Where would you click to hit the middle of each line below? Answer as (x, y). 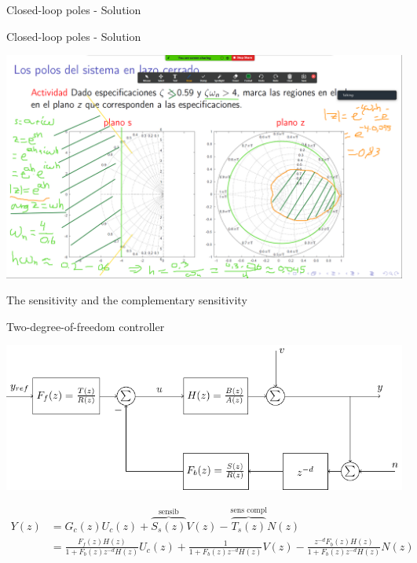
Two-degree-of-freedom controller (86, 326)
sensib (168, 511)
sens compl (249, 510)
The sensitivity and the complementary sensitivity (127, 300)
